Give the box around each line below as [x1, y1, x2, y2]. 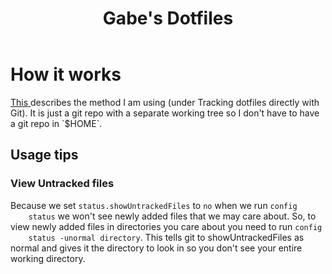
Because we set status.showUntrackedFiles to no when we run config [10, 199, 298, 211]
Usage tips [10, 147, 79, 164]
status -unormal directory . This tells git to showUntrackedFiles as [28, 231, 305, 243]
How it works [10, 63, 122, 86]
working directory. [10, 252, 86, 264]
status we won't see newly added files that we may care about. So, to [28, 210, 317, 222]
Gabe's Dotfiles [102, 7, 234, 30]
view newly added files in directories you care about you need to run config [10, 220, 323, 232]
